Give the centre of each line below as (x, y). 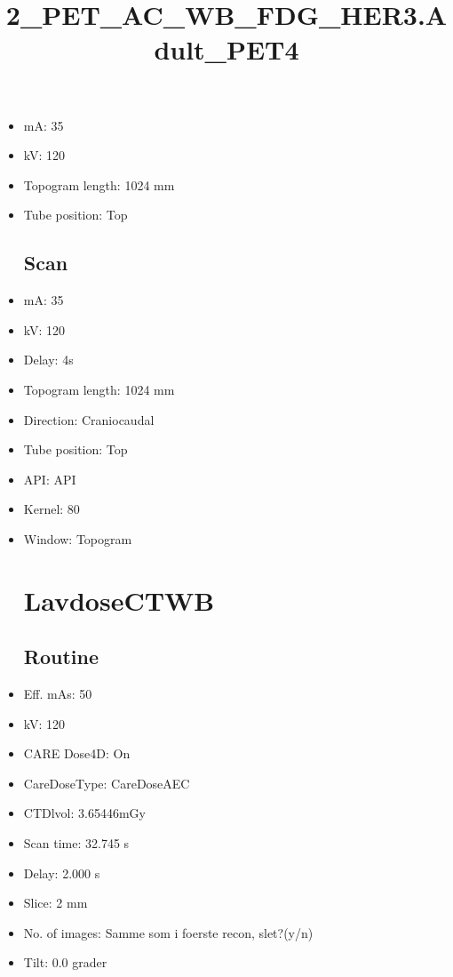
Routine (61, 657)
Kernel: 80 (52, 509)
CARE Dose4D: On (77, 753)
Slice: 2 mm (56, 903)
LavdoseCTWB (119, 600)
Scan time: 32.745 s (76, 843)
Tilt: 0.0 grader (65, 962)
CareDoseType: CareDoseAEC (107, 783)
